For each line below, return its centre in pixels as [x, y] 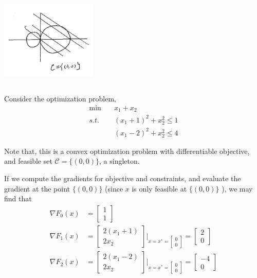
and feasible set [28, 161]
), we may [237, 188]
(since [114, 188]
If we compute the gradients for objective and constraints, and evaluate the [123, 178]
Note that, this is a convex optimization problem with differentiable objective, [127, 151]
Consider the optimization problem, [60, 99]
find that [18, 198]
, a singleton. [120, 161]
